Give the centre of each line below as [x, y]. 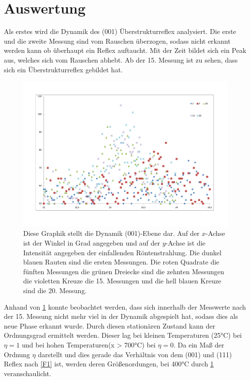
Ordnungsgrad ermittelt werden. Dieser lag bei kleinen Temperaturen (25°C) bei [123, 335]
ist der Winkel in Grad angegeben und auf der [92, 243]
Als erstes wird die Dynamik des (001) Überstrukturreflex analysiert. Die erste [120, 31]
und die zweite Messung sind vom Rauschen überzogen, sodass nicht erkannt [117, 41]
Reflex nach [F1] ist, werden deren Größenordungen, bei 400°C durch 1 [109, 364]
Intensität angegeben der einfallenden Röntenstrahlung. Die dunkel [122, 252]
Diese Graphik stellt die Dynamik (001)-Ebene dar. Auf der [111, 233]
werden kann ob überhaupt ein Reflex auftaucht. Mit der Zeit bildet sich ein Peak [125, 50]
